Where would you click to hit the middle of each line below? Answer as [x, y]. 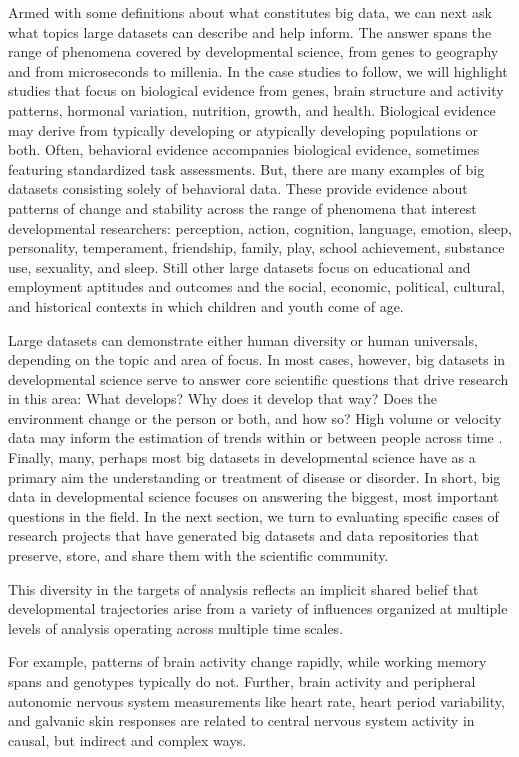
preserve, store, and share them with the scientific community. [198, 555]
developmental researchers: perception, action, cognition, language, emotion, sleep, [260, 227]
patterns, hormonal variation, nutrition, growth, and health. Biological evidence [252, 109]
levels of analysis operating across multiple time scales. [176, 627]
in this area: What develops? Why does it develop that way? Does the [223, 398]
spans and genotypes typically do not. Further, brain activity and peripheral [242, 681]
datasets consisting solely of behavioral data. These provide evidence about [238, 188]
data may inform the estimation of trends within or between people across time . [255, 437]
